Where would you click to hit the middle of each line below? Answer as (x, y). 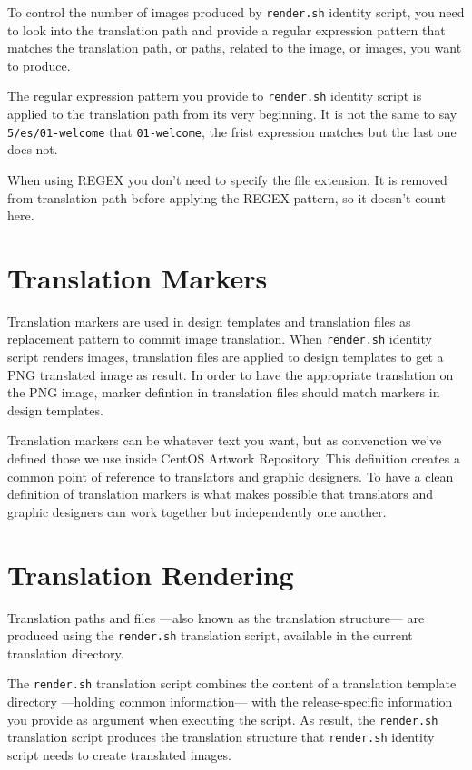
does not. (33, 149)
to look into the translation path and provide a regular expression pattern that (226, 29)
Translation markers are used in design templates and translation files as (209, 321)
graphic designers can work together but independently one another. (197, 511)
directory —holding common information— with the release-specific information (230, 702)
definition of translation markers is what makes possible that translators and (221, 494)
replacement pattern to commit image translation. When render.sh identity (220, 339)
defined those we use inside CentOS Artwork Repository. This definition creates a (234, 458)
